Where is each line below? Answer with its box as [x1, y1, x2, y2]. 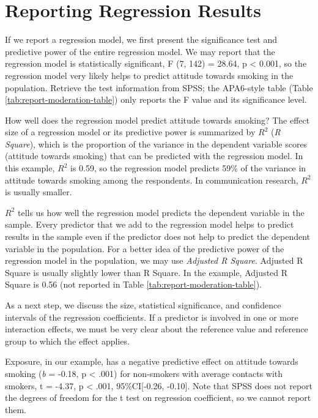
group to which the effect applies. [5, 334, 130, 347]
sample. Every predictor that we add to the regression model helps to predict [5, 218, 294, 231]
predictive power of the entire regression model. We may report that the [5, 45, 275, 58]
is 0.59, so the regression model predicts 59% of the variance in [70, 162, 306, 174]
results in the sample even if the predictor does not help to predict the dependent [5, 230, 311, 243]
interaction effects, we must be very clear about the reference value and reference [5, 323, 308, 335]
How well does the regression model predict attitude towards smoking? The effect [5, 113, 310, 126]
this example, [5, 162, 55, 174]
